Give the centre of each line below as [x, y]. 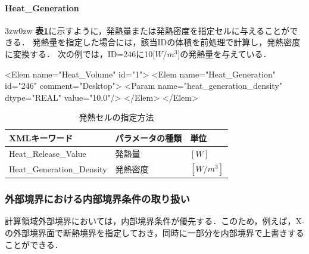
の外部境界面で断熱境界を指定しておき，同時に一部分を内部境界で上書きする [154, 232]
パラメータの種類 [149, 137]
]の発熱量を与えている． [224, 53]
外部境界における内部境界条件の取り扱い [97, 199]
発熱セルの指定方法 [116, 117]
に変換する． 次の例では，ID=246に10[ [80, 53]
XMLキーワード [41, 137]
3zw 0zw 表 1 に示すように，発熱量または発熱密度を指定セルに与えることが [147, 30]
